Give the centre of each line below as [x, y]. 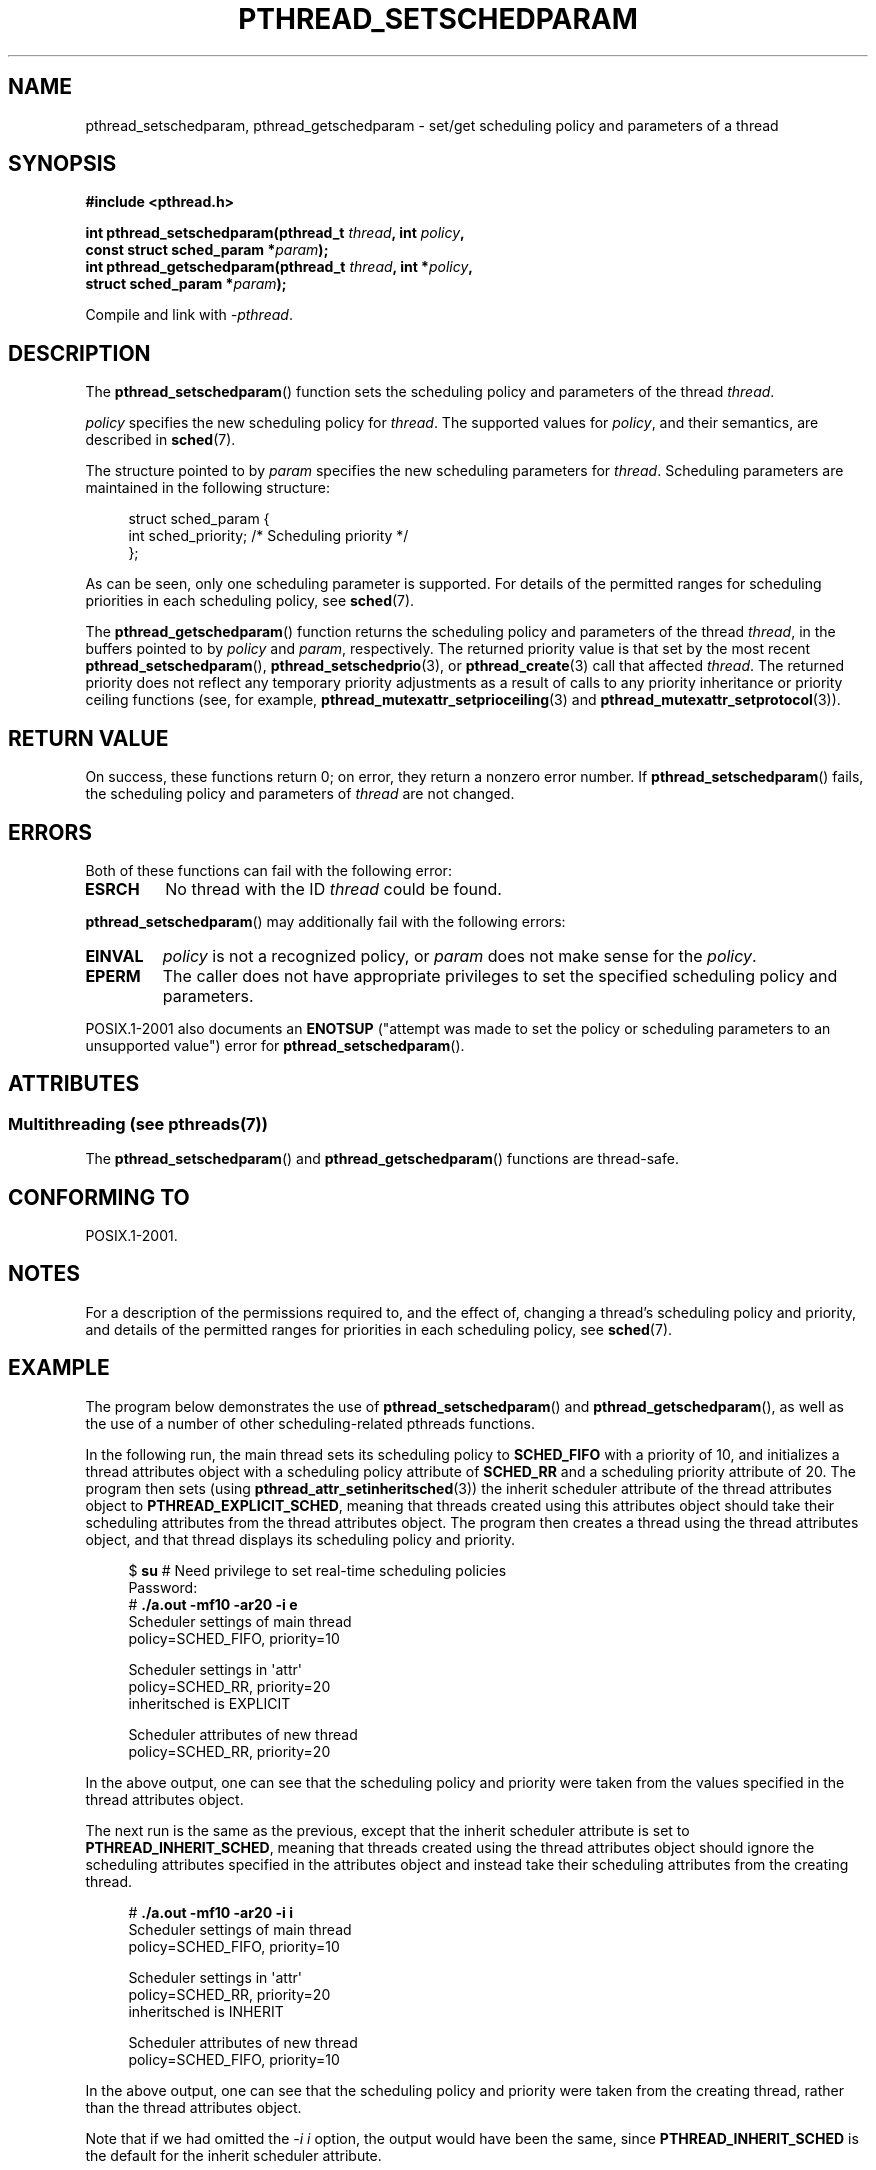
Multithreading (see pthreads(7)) [138, 1123]
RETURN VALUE [88, 738]
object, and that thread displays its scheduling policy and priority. [300, 1539]
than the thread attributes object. [193, 2107]
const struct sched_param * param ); [207, 250]
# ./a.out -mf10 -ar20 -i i [210, 1912]
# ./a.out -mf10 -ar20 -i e [213, 1604]
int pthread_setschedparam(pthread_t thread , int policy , [275, 233]
